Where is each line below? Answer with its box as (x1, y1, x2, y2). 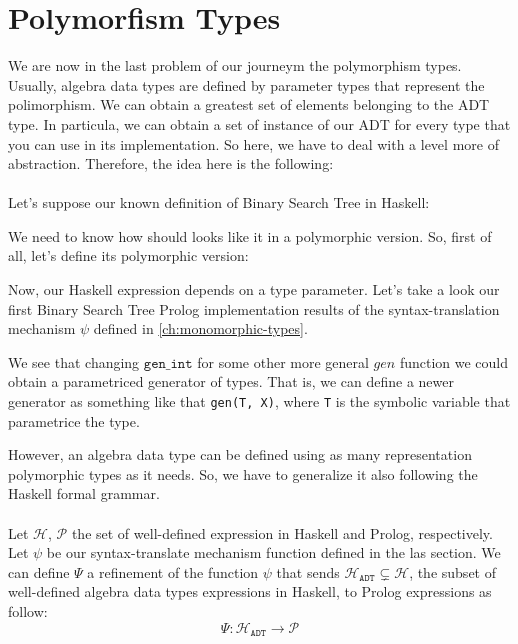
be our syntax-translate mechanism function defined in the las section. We (46, 542, 501, 563)
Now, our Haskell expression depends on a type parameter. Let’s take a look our (8, 279, 500, 300)
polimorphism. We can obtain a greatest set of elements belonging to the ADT (8, 94, 490, 115)
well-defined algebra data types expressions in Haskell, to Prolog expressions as (8, 581, 492, 602)
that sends (276, 561, 340, 582)
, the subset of (409, 561, 496, 582)
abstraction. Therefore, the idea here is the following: (8, 153, 334, 174)
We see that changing (8, 351, 140, 372)
